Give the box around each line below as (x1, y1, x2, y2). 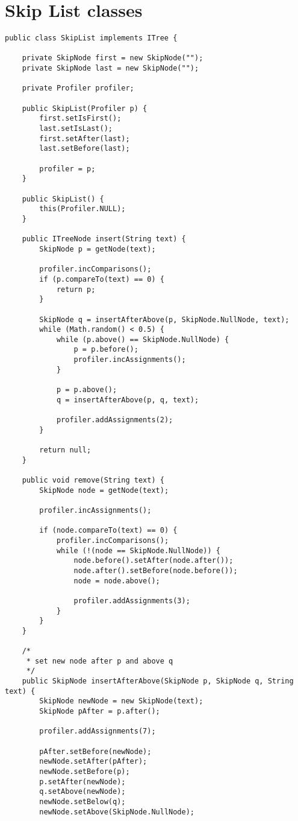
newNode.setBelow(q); (39, 797, 126, 806)
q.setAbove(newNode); (39, 787, 126, 796)
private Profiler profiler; (22, 84, 134, 93)
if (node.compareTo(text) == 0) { (39, 526, 178, 535)
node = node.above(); (73, 576, 160, 585)
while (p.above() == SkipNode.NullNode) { (56, 335, 229, 344)
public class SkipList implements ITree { (5, 34, 178, 43)
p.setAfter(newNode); (39, 777, 126, 786)
